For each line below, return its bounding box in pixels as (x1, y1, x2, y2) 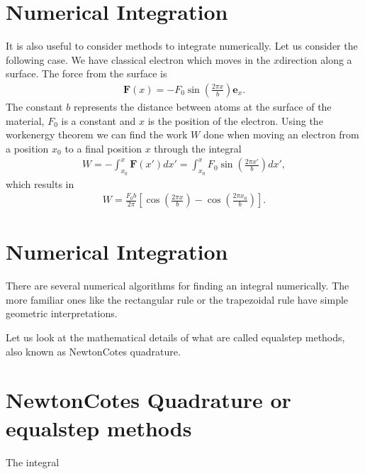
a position (6, 140, 49, 155)
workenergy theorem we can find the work (6, 127, 188, 142)
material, (6, 113, 45, 128)
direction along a (279, 52, 352, 67)
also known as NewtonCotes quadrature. (6, 343, 181, 358)
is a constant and (61, 113, 136, 128)
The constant (6, 99, 63, 114)
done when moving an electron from (203, 127, 359, 142)
